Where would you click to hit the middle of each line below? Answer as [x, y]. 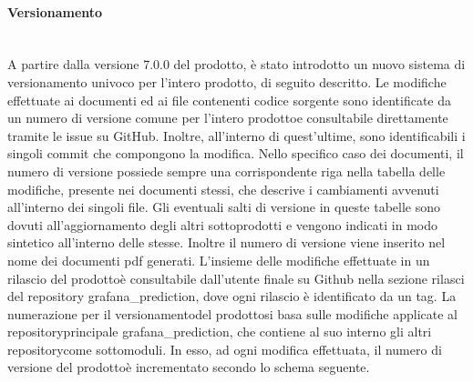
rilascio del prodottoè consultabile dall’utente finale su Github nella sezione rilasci [236, 278]
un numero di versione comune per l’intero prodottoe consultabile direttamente [228, 118]
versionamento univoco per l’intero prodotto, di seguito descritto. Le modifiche [227, 81]
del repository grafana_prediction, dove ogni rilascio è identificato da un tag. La [232, 296]
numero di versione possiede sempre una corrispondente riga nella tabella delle [226, 171]
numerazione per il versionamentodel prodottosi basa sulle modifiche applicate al [232, 313]
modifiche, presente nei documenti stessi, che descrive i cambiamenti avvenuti [223, 189]
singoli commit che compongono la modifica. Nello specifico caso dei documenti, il [236, 153]
